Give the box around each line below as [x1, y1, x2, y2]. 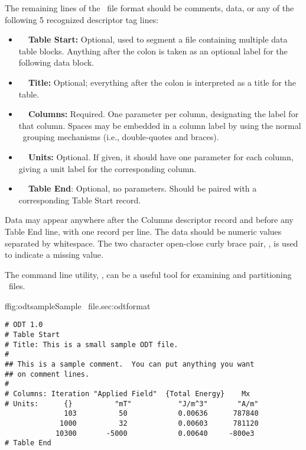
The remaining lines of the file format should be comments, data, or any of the [5, 2, 294, 14]
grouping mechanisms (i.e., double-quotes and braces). [22, 131, 219, 143]
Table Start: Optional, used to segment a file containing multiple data [28, 33, 288, 46]
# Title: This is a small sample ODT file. [5, 340, 178, 349]
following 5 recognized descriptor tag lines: [5, 13, 159, 25]
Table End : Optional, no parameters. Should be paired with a [28, 182, 257, 195]
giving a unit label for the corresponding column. [18, 162, 197, 174]
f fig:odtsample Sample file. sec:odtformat [5, 299, 151, 312]
